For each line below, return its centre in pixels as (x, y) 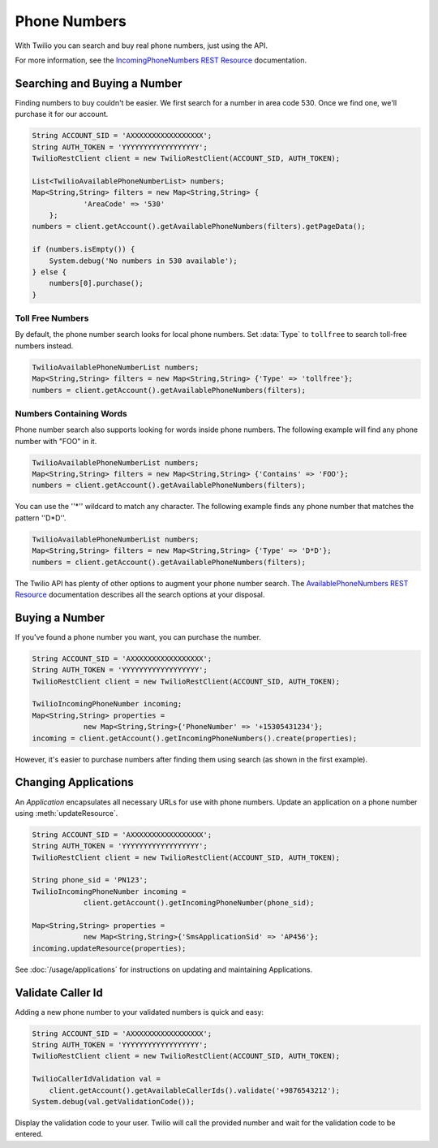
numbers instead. (44, 346)
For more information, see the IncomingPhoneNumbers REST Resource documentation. (161, 60)
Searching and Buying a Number (99, 83)
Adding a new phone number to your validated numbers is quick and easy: (139, 1012)
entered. (29, 1134)
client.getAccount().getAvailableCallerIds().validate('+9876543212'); (195, 1090)
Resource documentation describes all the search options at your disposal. (140, 594)
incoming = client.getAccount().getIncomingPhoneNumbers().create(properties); (195, 738)
